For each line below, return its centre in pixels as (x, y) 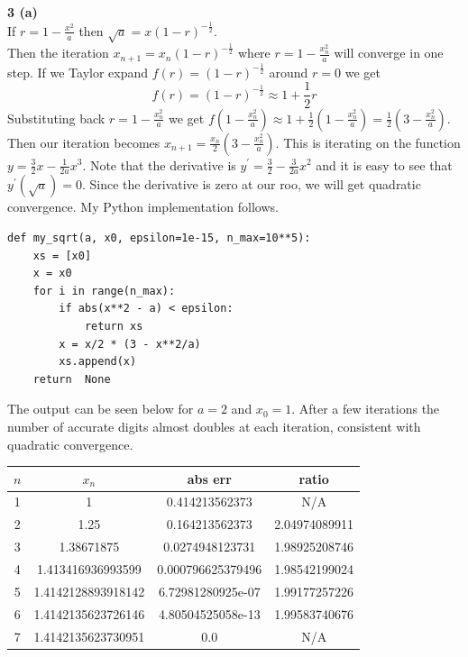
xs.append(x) (98, 362)
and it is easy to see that (384, 164)
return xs (114, 326)
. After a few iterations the (366, 409)
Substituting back (56, 118)
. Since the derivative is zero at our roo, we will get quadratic (252, 184)
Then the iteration (58, 53)
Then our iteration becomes (84, 142)
